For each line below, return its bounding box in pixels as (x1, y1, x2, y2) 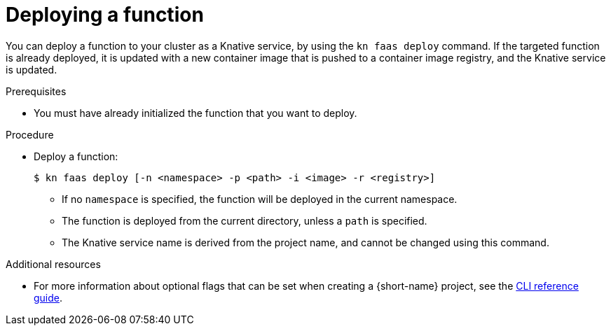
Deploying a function (6, 3, 204, 27)
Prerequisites (6, 85, 67, 97)
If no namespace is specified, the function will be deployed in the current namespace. (62, 192, 458, 205)
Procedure (6, 128, 54, 141)
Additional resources (6, 258, 101, 270)
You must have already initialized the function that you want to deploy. (34, 106, 357, 119)
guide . (34, 291, 63, 304)
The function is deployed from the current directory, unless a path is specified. (62, 214, 427, 227)
